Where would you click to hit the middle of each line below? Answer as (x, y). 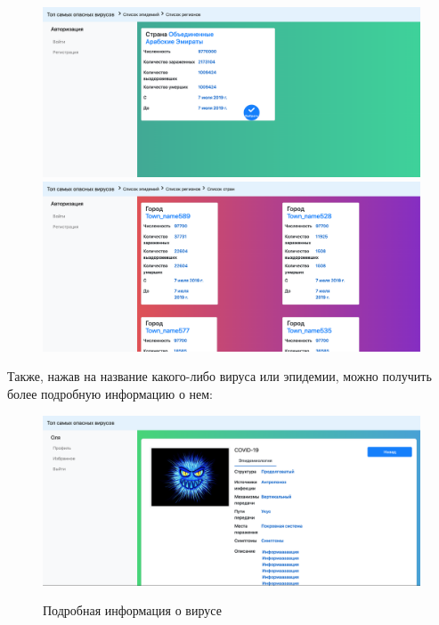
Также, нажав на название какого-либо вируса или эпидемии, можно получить (219, 376)
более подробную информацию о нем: (110, 393)
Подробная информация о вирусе (132, 610)
